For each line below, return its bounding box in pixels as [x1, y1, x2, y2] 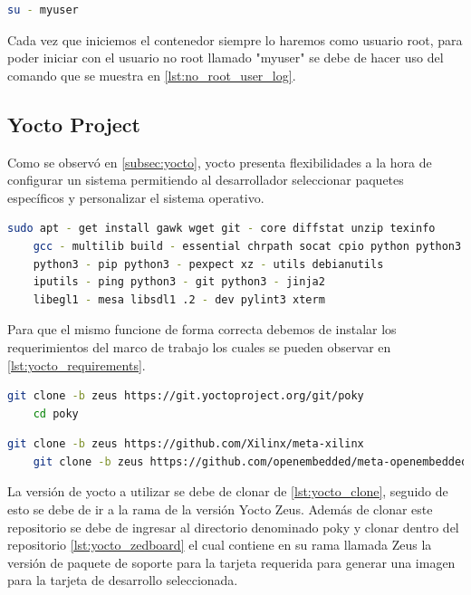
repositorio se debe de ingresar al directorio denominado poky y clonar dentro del [7, 517, 459, 536]
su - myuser [7, 4, 79, 16]
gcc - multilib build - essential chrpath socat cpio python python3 [33, 239, 462, 253]
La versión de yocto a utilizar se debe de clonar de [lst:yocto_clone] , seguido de [7, 482, 448, 501]
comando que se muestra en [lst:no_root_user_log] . [7, 65, 296, 84]
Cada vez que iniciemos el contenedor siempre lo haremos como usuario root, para [7, 30, 463, 49]
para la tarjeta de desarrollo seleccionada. [7, 571, 238, 590]
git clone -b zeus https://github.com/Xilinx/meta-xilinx [7, 437, 364, 451]
